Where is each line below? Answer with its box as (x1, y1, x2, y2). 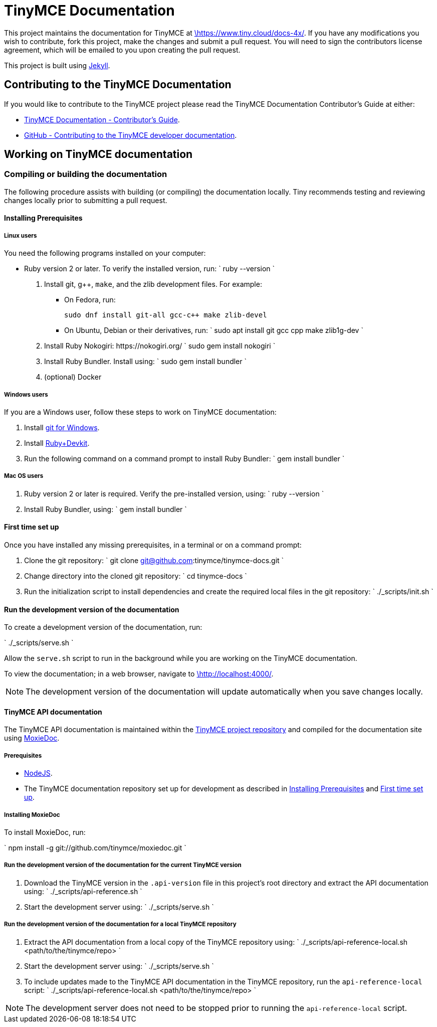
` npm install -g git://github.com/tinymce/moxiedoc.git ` (4, 843, 186, 852)
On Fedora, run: (64, 295, 116, 304)
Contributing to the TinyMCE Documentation (4, 78, 232, 91)
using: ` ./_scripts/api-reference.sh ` (24, 887, 142, 896)
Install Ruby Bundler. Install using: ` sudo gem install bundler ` (44, 357, 247, 366)
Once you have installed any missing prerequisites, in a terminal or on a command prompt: (4, 540, 302, 549)
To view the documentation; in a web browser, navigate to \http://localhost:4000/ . (4, 669, 274, 678)
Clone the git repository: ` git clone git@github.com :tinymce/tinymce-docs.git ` (24, 556, 284, 565)
